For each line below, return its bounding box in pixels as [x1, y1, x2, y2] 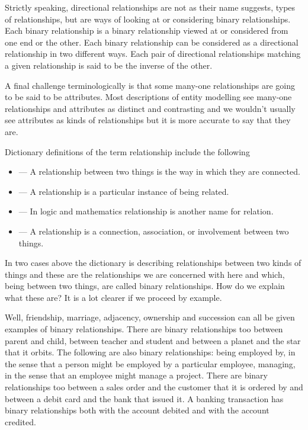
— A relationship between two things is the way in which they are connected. [18, 165, 300, 178]
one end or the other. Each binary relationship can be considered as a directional [5, 36, 299, 48]
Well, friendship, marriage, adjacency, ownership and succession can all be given [5, 311, 295, 323]
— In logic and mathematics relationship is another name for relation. [18, 205, 274, 217]
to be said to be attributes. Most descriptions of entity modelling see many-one [5, 91, 292, 103]
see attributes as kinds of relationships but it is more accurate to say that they [5, 114, 291, 126]
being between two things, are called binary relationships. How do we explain [5, 280, 285, 292]
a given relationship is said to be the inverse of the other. [5, 59, 213, 71]
